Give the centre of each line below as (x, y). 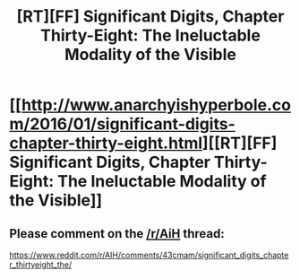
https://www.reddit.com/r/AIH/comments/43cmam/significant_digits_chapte (149, 255)
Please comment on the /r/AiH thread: (117, 234)
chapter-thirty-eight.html (106, 143)
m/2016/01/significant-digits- (122, 124)
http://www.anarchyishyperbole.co (156, 105)
